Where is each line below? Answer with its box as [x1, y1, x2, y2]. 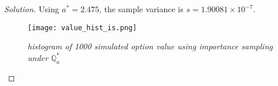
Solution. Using [4, 3, 59, 15]
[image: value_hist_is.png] [28, 23, 137, 32]
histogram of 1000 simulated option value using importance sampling [28, 40, 273, 52]
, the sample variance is [99, 3, 184, 15]
